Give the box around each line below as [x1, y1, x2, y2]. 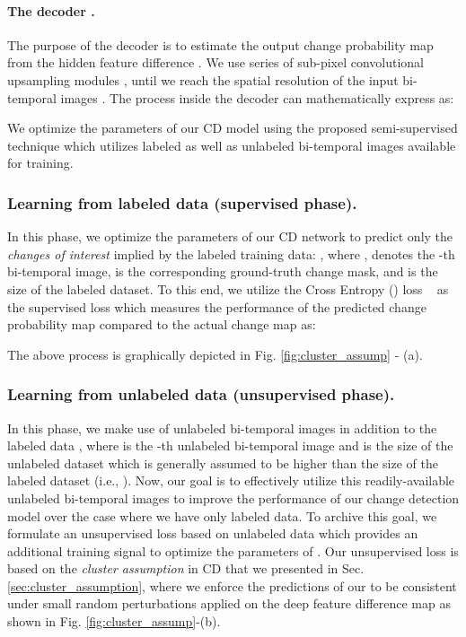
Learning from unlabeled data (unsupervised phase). [7, 383, 395, 406]
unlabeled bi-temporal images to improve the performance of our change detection [7, 488, 460, 507]
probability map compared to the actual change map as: [7, 315, 316, 334]
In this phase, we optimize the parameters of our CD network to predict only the [7, 227, 453, 246]
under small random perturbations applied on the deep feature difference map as [7, 594, 451, 613]
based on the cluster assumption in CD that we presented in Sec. [7, 559, 365, 578]
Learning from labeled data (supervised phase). [7, 191, 357, 214]
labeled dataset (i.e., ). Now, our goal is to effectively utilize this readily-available [7, 471, 455, 490]
